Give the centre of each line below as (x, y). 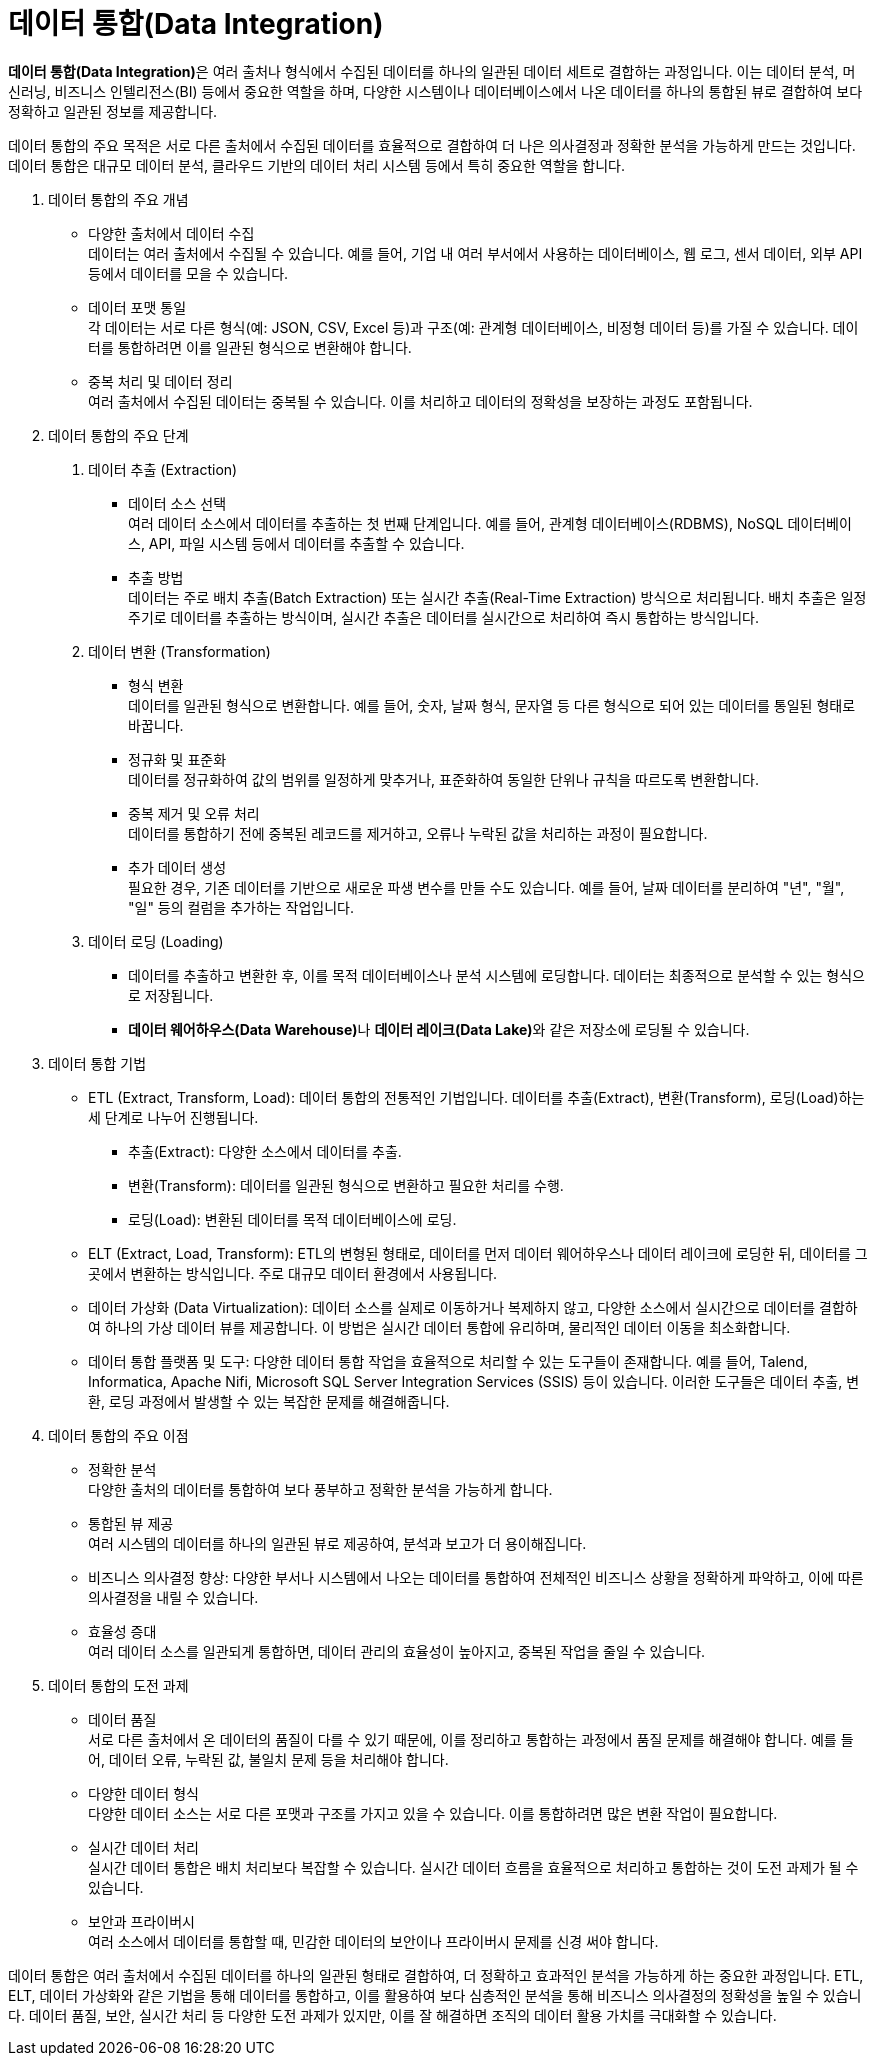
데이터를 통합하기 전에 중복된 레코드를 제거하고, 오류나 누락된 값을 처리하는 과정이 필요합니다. (418, 833)
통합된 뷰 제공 (131, 1523)
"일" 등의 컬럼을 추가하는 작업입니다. (241, 907)
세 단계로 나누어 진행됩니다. (173, 1117)
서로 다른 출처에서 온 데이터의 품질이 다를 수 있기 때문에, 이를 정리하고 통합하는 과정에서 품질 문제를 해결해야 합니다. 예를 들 (471, 1739)
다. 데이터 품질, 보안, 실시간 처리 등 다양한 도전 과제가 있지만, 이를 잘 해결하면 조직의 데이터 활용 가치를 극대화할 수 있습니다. (392, 2015)
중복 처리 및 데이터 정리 (160, 381)
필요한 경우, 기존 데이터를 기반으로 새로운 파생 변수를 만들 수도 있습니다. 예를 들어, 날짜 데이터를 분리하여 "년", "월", (486, 887)
